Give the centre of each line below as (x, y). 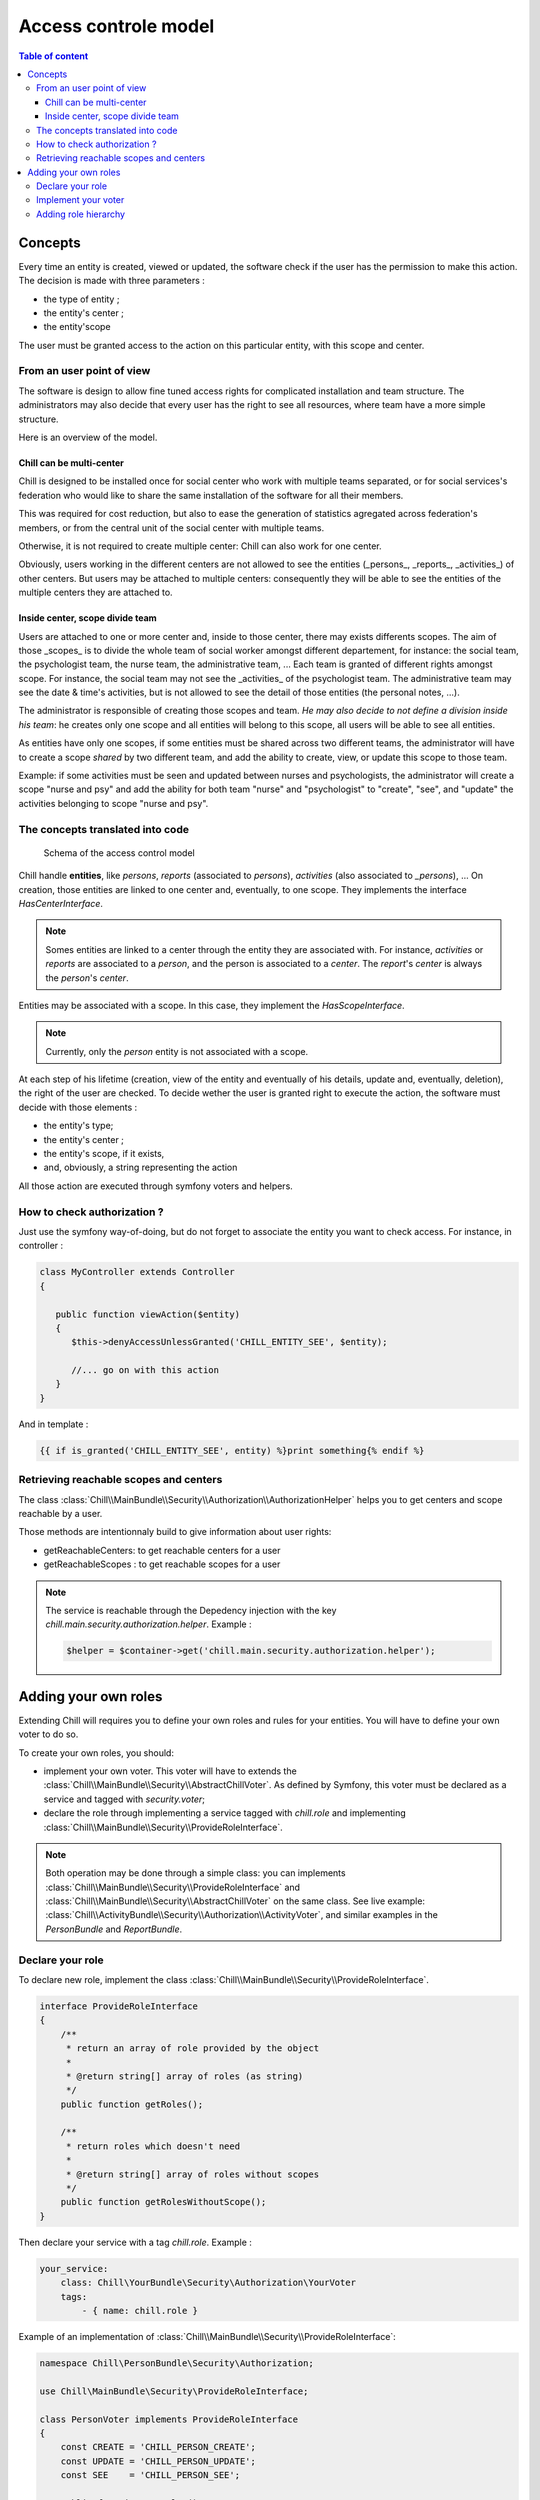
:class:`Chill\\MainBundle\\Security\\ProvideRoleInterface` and (172, 1887)
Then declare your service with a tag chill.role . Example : (135, 2242)
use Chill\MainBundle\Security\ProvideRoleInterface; (174, 2391)
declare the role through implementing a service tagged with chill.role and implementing (225, 1813)
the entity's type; (78, 1126)
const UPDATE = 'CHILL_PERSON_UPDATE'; (158, 2461)
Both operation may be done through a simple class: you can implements (195, 1873)
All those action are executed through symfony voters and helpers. (156, 1186)
